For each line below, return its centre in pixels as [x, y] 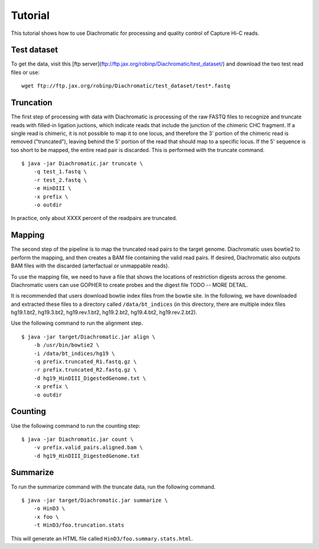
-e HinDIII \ [52, 188]
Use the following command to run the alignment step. [77, 323]
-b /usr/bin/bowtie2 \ [66, 345]
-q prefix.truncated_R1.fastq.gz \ [85, 362]
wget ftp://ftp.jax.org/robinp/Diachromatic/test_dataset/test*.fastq [126, 86]
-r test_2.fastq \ [60, 180]
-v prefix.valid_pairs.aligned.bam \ [88, 448]
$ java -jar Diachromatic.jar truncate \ [82, 164]
